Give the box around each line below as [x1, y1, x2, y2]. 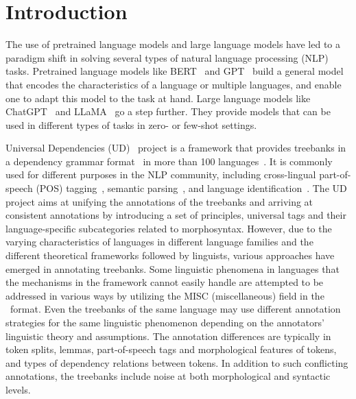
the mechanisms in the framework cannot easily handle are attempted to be [5, 275, 324, 289]
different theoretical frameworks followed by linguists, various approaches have [5, 248, 335, 263]
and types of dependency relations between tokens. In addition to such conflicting [5, 355, 348, 370]
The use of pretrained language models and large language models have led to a [5, 37, 340, 51]
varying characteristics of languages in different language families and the [5, 234, 313, 249]
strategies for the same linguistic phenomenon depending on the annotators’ [5, 315, 324, 329]
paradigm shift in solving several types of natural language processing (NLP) [5, 50, 329, 64]
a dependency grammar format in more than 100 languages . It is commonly [5, 154, 333, 168]
